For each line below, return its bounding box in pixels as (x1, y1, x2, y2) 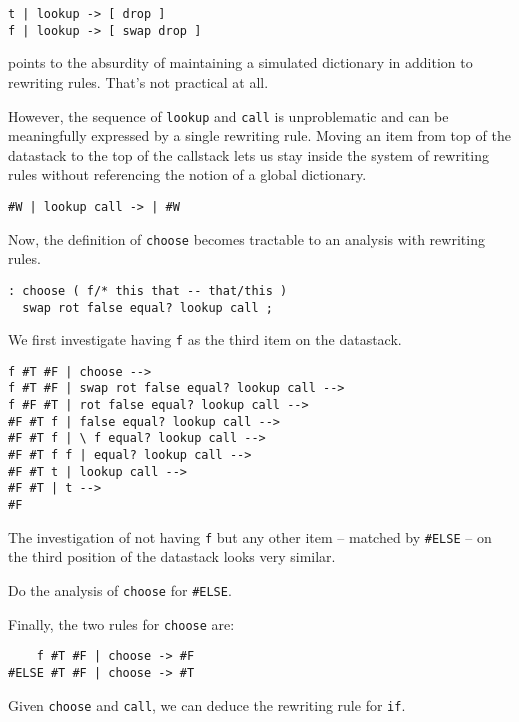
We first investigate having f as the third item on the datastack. (8, 329, 402, 350)
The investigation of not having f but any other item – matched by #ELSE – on (8, 526, 492, 547)
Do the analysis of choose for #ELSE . (8, 579, 232, 600)
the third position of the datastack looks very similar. (8, 546, 336, 567)
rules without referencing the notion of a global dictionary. (8, 164, 367, 185)
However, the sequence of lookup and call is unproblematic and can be (8, 105, 449, 126)
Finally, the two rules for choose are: (8, 613, 235, 634)
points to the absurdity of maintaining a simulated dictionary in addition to (8, 52, 473, 73)
